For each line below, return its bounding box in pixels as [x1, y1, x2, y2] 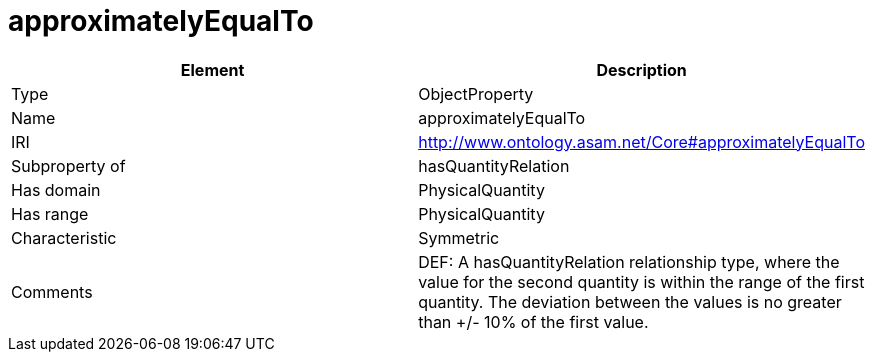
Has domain [11, 179, 101, 200]
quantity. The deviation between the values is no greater [418, 291, 842, 312]
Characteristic [11, 227, 117, 248]
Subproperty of [11, 155, 126, 176]
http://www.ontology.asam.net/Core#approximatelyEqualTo [418, 131, 865, 152]
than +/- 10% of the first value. [418, 311, 649, 332]
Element [180, 59, 245, 80]
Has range [11, 203, 89, 224]
